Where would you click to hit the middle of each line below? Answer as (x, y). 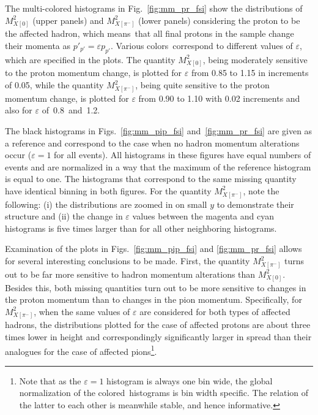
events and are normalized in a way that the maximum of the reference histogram (158, 166)
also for (19, 110)
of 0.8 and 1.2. (71, 110)
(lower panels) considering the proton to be (219, 20)
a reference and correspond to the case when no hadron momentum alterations (152, 143)
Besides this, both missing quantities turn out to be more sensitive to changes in (156, 287)
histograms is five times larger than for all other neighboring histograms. (141, 228)
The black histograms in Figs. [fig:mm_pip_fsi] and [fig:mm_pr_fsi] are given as (159, 130)
